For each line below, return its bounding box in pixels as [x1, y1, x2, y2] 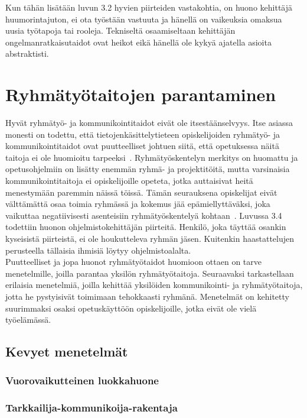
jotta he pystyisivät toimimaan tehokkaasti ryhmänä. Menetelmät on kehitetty [5, 290, 289, 302]
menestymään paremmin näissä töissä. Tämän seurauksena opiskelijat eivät [5, 186, 277, 198]
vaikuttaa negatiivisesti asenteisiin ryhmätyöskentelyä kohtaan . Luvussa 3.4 [5, 209, 282, 221]
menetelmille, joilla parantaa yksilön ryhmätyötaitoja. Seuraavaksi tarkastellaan [5, 267, 294, 279]
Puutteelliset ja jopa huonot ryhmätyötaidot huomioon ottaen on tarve [5, 255, 262, 268]
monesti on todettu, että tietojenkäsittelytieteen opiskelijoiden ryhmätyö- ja [5, 128, 280, 140]
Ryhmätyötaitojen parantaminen [5, 82, 276, 106]
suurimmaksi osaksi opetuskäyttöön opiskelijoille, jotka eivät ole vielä [5, 302, 257, 314]
